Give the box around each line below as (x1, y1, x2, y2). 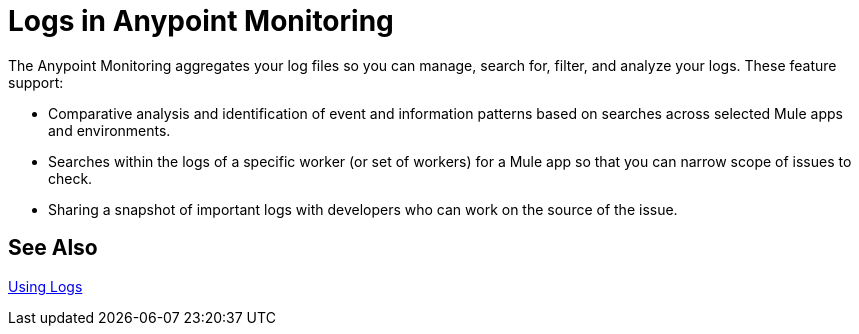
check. (48, 169, 93, 187)
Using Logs (8, 277, 83, 295)
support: (8, 73, 64, 91)
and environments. (48, 121, 171, 139)
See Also (8, 235, 98, 261)
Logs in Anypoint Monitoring (8, 4, 394, 38)
